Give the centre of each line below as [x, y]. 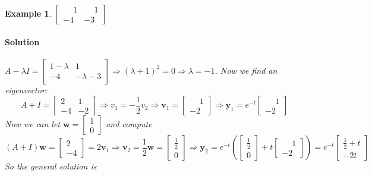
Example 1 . [28, 13]
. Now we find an [246, 70]
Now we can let [33, 124]
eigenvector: [26, 89]
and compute [129, 124]
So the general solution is [51, 166]
